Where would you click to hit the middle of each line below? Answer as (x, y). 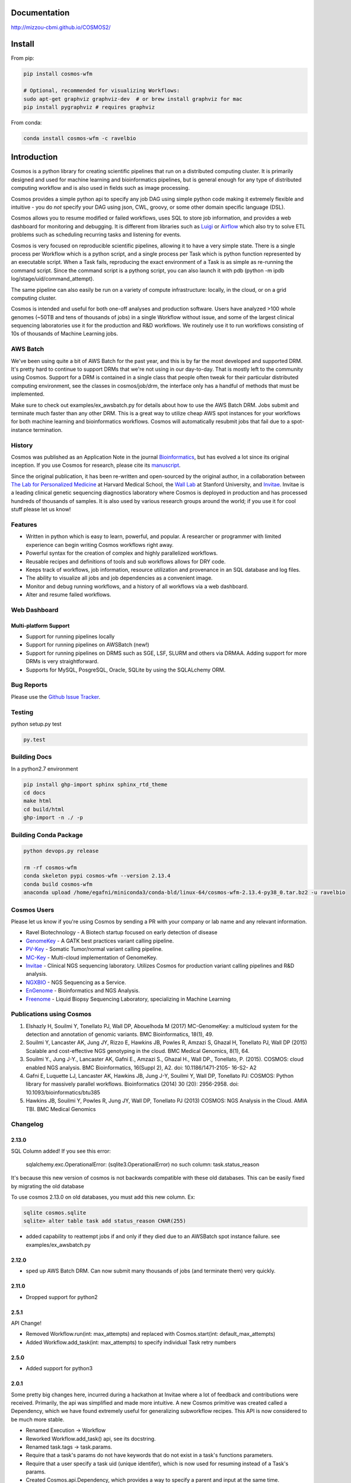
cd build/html (44, 809)
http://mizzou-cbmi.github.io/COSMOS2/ (61, 27)
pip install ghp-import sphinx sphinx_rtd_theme (95, 784)
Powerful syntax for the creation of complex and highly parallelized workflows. (122, 553)
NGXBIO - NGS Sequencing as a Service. (76, 982)
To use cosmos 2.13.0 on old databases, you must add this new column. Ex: (103, 1197)
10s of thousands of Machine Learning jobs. (65, 334)
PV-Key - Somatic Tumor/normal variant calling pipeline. (94, 949)
